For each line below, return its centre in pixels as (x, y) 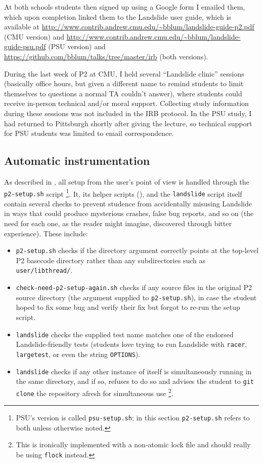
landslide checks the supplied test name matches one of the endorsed (125, 334)
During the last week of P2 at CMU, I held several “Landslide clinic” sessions (124, 73)
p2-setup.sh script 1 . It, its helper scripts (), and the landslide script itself (123, 193)
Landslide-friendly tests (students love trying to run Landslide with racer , (131, 344)
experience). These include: (46, 233)
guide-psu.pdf (25, 46)
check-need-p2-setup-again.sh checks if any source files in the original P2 (134, 287)
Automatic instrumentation (77, 161)
